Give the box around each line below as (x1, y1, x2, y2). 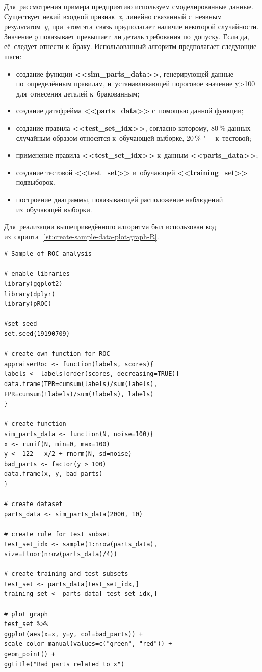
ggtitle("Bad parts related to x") (4, 660, 125, 668)
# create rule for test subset (4, 530, 110, 538)
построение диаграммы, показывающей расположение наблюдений (16, 194, 223, 204)
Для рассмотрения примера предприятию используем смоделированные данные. (4, 1, 254, 11)
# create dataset (4, 500, 63, 508)
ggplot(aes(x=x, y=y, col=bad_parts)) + (4, 630, 143, 638)
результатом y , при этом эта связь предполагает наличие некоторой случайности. (4, 21, 259, 32)
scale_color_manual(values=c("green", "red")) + (4, 640, 172, 648)
